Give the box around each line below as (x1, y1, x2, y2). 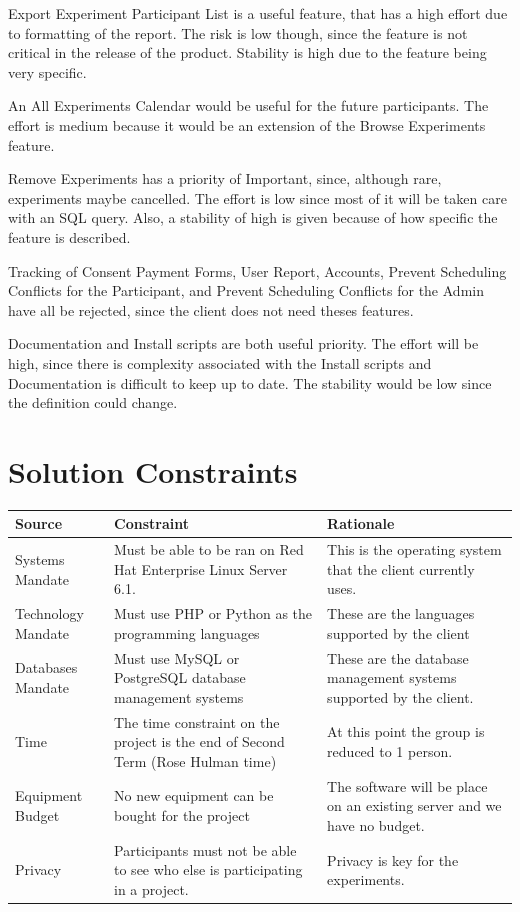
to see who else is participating (114, 859, 303, 880)
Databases (15, 657, 78, 678)
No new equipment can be (114, 785, 274, 806)
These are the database (327, 647, 469, 668)
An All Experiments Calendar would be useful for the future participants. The (8, 95, 489, 116)
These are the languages (327, 603, 475, 624)
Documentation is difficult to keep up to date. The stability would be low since (8, 372, 492, 393)
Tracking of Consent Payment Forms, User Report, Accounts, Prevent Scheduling (8, 260, 507, 281)
